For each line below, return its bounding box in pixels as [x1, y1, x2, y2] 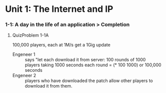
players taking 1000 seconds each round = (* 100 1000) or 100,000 [24, 62, 162, 68]
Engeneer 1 [12, 51, 36, 57]
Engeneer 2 [12, 73, 36, 79]
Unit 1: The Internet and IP [5, 3, 113, 15]
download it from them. [24, 83, 73, 89]
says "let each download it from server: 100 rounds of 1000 [24, 57, 146, 63]
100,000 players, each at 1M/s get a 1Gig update [12, 42, 111, 48]
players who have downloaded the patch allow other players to [24, 78, 153, 84]
